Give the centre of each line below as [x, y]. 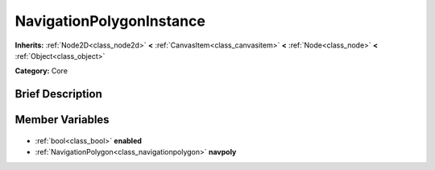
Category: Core [41, 71]
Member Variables [62, 120]
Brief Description [58, 94]
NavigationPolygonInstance [110, 21]
